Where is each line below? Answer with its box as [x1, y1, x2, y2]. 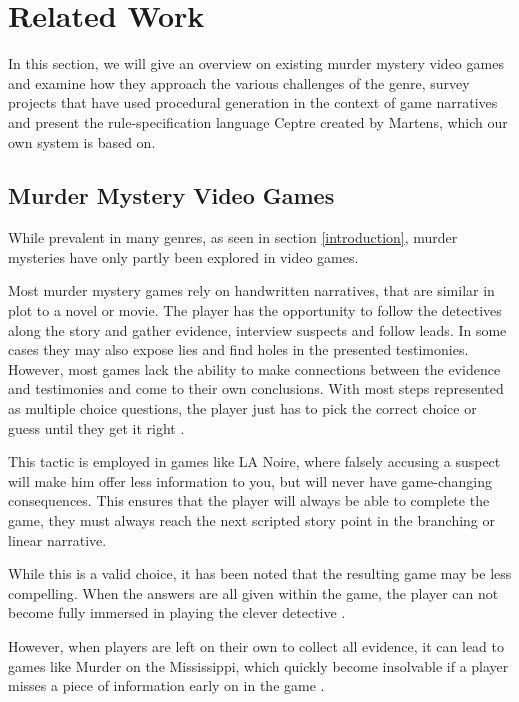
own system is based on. [8, 131, 156, 152]
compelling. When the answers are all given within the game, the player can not [8, 582, 499, 603]
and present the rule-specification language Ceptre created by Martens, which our [8, 111, 508, 132]
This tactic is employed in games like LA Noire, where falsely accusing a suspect [8, 451, 501, 472]
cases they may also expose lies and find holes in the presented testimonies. [8, 339, 469, 360]
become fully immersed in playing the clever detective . [8, 602, 346, 623]
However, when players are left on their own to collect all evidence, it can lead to [8, 635, 505, 656]
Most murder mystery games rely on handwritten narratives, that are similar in [8, 280, 495, 301]
